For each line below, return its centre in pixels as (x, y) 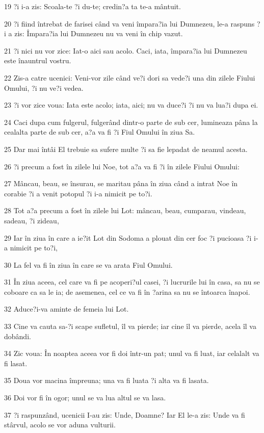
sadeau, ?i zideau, (32, 220)
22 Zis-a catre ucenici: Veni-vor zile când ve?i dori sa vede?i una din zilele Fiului (130, 77)
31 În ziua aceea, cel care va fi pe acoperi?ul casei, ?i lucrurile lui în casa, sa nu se (132, 282)
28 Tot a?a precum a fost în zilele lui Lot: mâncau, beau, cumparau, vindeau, (125, 210)
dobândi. (18, 336)
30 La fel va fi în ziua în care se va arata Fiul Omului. (88, 264)
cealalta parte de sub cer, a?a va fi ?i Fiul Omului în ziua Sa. (100, 132)
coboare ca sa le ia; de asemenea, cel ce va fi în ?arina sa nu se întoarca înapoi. (127, 291)
